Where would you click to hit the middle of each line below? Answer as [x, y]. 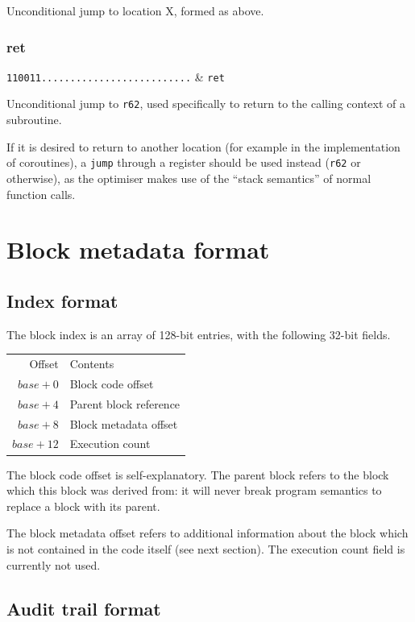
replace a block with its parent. [83, 506]
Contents [92, 364]
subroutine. [34, 120]
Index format [62, 300]
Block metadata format [138, 249]
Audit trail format [84, 608]
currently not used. [54, 564]
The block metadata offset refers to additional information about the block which [207, 533]
